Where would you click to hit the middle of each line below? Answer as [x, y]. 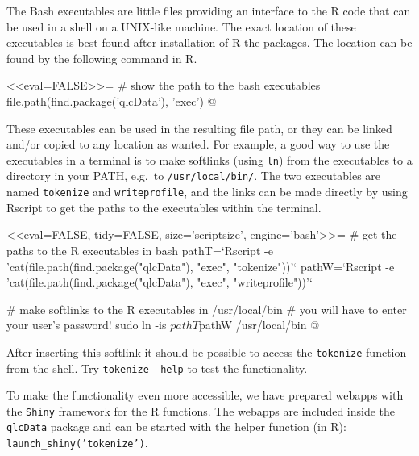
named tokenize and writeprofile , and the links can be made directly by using [207, 192]
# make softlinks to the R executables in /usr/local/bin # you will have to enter [207, 309]
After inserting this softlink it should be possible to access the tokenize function [207, 351]
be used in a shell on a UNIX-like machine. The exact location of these [181, 26]
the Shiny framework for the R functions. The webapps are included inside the [201, 410]
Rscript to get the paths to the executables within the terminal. [164, 207]
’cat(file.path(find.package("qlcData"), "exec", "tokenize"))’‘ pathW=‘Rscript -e [201, 266]
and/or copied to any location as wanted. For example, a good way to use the [198, 144]
